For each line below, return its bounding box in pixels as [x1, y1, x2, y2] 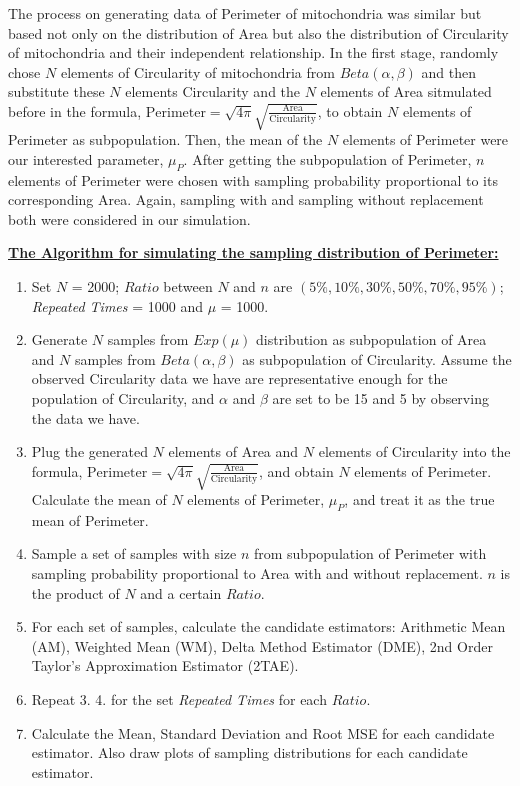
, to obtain [317, 100, 383, 121]
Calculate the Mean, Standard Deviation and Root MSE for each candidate [31, 722, 495, 743]
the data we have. [31, 407, 140, 428]
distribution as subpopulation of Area [256, 329, 487, 350]
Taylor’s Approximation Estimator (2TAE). [31, 655, 299, 676]
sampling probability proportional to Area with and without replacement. [31, 562, 483, 583]
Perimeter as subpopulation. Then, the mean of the [8, 129, 323, 150]
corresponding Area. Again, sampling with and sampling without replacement [8, 189, 484, 210]
